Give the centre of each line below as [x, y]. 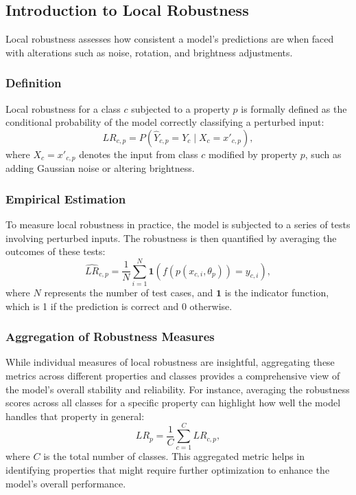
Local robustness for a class [63, 108]
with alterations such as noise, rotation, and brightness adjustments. [149, 52]
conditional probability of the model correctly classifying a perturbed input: [165, 122]
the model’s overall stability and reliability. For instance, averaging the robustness [178, 389]
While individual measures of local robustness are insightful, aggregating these [170, 362]
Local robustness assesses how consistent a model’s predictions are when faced [170, 39]
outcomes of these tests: [56, 251]
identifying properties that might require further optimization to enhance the [168, 470]
